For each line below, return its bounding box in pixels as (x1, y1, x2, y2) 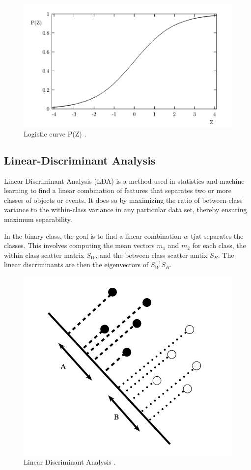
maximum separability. (4, 214, 72, 224)
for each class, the (192, 240, 246, 250)
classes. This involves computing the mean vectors (4, 240, 155, 250)
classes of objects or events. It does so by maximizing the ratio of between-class (4, 194, 243, 205)
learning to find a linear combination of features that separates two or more (4, 185, 231, 195)
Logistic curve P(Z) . (24, 128, 86, 138)
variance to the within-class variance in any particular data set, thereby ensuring (4, 204, 247, 215)
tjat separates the (191, 230, 244, 241)
